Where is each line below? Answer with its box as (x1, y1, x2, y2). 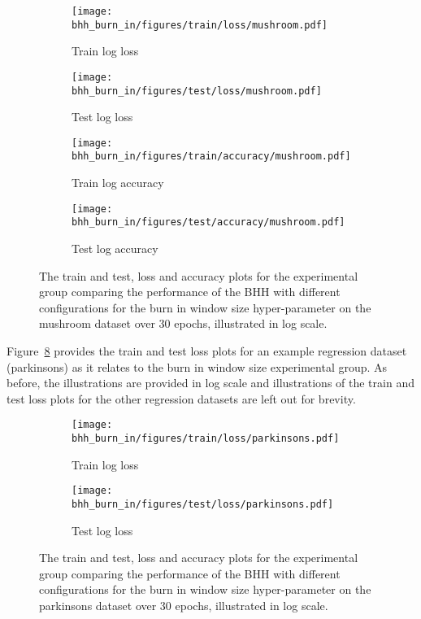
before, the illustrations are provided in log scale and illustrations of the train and (7, 374, 414, 391)
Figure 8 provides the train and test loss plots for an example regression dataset (7, 342, 407, 359)
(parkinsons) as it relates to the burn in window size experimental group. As (7, 358, 388, 375)
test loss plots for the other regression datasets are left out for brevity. (7, 390, 356, 407)
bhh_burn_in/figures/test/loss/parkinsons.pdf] (72, 498, 334, 510)
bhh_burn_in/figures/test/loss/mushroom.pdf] (72, 85, 322, 97)
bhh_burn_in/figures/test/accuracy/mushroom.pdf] (72, 216, 345, 229)
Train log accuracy (72, 174, 164, 191)
